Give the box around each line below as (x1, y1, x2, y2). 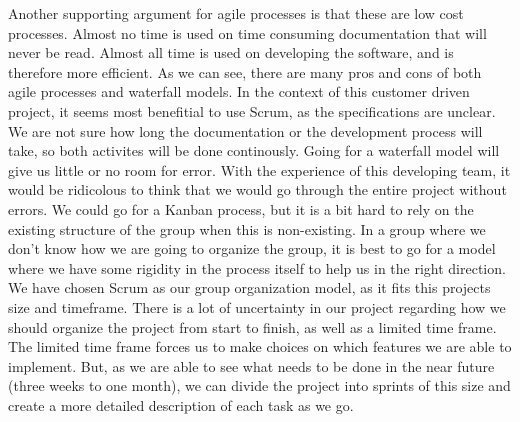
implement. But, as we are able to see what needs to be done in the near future (8, 355, 495, 376)
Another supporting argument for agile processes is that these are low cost (8, 3, 464, 23)
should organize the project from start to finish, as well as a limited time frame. (8, 316, 497, 337)
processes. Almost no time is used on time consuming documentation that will (8, 22, 487, 43)
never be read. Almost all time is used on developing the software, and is (8, 42, 454, 63)
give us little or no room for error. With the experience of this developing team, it (8, 159, 511, 180)
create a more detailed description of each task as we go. (8, 394, 354, 415)
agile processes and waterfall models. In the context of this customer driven (8, 81, 470, 102)
